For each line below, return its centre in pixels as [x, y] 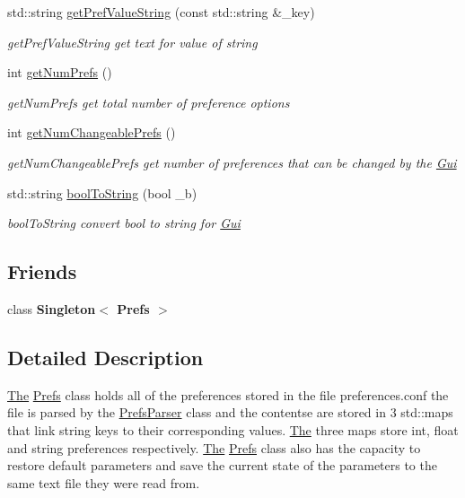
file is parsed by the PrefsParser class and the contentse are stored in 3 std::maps [230, 412]
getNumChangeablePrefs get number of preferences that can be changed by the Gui [232, 162]
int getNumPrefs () [60, 72]
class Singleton [52, 308]
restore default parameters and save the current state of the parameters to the [222, 465]
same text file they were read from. [104, 482]
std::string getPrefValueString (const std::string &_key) [161, 12]
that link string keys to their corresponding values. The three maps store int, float [233, 429]
